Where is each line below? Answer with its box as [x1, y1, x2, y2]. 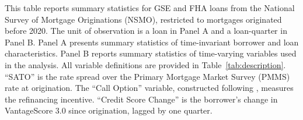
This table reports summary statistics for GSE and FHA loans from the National [5, 2, 295, 13]
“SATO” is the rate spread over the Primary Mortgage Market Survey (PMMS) [5, 70, 290, 82]
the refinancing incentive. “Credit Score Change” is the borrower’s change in [5, 93, 278, 105]
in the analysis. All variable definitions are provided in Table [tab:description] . [5, 58, 286, 70]
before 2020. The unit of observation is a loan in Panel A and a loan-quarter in [5, 24, 287, 37]
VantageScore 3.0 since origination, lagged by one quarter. [5, 104, 213, 117]
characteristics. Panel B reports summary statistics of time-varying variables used [5, 47, 297, 59]
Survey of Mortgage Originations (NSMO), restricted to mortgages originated [5, 13, 282, 25]
